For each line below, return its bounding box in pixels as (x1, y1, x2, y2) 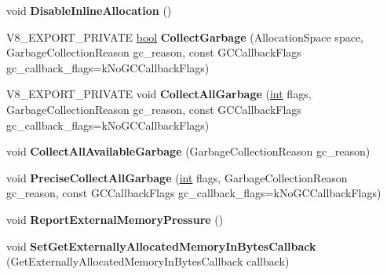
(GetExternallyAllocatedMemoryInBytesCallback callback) (6, 253, 290, 269)
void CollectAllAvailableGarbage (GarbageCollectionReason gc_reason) (6, 143, 371, 159)
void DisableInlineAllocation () (6, 2, 172, 18)
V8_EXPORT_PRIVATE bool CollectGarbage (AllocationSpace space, (6, 28, 363, 45)
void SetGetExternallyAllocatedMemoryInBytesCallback (6, 237, 316, 254)
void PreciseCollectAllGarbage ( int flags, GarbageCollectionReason (6, 169, 348, 185)
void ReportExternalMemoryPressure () (6, 211, 224, 227)
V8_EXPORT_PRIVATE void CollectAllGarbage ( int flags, (6, 86, 312, 102)
